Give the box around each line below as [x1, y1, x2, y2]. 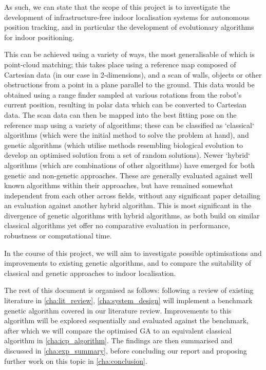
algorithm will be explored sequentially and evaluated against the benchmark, [4, 315, 249, 326]
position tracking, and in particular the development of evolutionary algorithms [4, 22, 254, 32]
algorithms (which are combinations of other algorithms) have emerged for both [4, 159, 255, 170]
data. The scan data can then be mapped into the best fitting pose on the [4, 109, 237, 120]
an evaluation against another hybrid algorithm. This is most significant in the [4, 200, 252, 211]
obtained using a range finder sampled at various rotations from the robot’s [4, 89, 242, 100]
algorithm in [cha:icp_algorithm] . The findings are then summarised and [4, 335, 233, 346]
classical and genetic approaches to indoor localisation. [4, 267, 176, 278]
